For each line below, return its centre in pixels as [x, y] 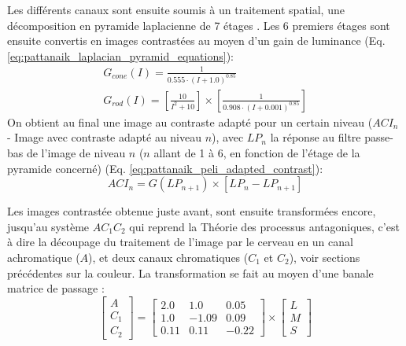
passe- [379, 137]
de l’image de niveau [76, 153]
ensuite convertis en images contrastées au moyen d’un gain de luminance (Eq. [196, 40]
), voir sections [325, 257]
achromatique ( [44, 257]
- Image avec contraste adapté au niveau [105, 137]
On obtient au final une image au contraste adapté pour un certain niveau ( [190, 121]
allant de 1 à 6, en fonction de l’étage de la [257, 153]
